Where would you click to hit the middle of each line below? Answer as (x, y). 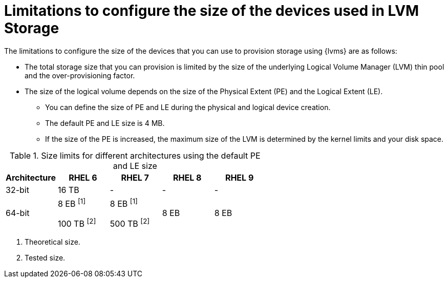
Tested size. (45, 258)
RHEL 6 (83, 177)
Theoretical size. (52, 242)
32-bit (17, 190)
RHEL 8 (187, 177)
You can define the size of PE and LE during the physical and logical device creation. (188, 107)
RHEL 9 (239, 177)
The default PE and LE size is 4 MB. (105, 123)
